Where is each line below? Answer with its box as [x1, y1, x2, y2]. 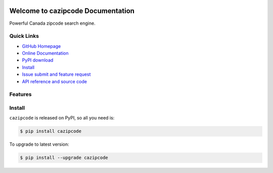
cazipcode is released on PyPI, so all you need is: [9, 115, 115, 121]
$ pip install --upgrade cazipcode [20, 155, 108, 161]
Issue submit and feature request [22, 71, 91, 78]
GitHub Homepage [22, 43, 61, 49]
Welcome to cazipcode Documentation [9, 7, 135, 15]
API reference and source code [22, 78, 87, 84]
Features [9, 91, 32, 98]
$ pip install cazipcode [20, 129, 82, 134]
